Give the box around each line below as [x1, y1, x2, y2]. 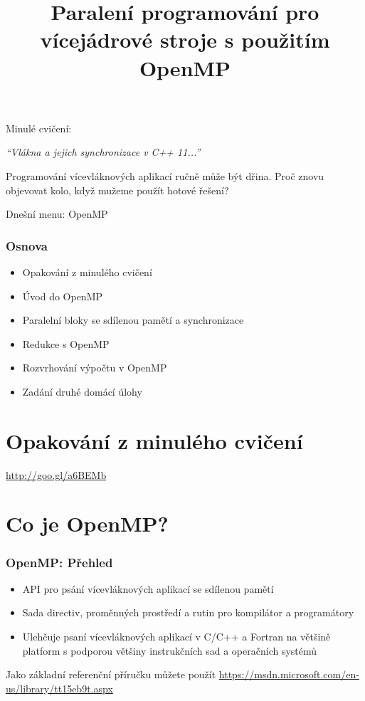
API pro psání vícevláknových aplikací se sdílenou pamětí [22, 581, 274, 596]
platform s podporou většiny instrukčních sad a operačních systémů [22, 643, 317, 658]
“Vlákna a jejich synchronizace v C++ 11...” [6, 144, 201, 159]
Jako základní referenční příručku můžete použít [6, 667, 216, 682]
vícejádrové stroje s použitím [40, 25, 330, 54]
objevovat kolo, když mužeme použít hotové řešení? [6, 182, 229, 197]
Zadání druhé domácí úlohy [22, 384, 142, 399]
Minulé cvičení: [6, 120, 72, 135]
